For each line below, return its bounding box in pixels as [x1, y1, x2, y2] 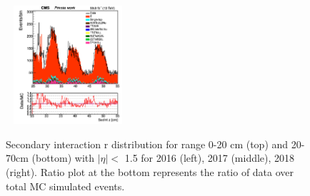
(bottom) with [31, 150, 95, 165]
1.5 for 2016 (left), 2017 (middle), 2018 [124, 150, 295, 165]
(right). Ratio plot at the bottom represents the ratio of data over [6, 165, 294, 180]
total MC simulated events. [6, 178, 125, 193]
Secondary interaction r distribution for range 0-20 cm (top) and [6, 136, 289, 151]
